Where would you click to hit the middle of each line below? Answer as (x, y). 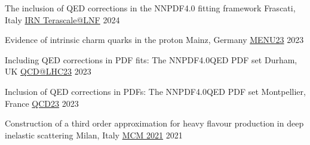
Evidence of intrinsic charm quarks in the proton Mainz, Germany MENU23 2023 (154, 40)
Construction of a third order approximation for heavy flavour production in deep (154, 123)
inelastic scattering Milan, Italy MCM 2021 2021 (94, 135)
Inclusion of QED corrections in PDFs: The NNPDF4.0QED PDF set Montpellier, (155, 91)
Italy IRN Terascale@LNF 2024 (62, 19)
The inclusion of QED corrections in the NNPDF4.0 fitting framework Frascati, (150, 8)
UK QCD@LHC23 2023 (48, 71)
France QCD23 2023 (42, 103)
